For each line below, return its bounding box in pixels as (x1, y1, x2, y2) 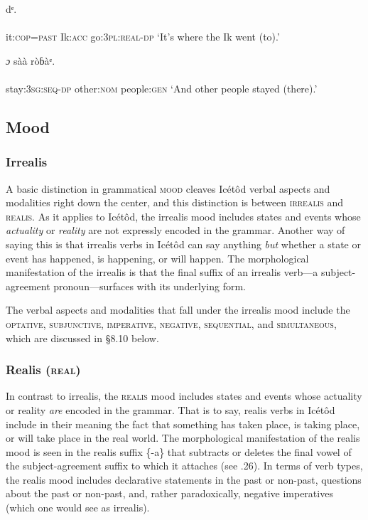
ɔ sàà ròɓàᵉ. (6, 53, 55, 68)
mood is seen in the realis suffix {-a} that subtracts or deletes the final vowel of (6, 444, 352, 459)
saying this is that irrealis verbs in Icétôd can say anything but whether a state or (6, 236, 361, 251)
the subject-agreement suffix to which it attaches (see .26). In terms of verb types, (6, 458, 363, 473)
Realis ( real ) (6, 361, 81, 378)
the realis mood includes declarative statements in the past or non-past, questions (6, 472, 362, 487)
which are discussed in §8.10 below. (6, 330, 159, 345)
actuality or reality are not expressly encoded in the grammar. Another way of (6, 223, 345, 238)
